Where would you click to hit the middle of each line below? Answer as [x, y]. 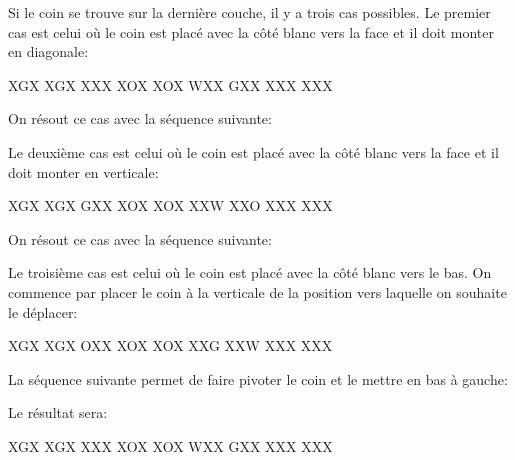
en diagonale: [48, 51]
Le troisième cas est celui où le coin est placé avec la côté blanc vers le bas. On [250, 272]
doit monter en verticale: [83, 171]
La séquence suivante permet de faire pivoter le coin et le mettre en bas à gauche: [258, 378]
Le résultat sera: [58, 412]
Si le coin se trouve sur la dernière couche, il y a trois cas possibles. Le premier [249, 12]
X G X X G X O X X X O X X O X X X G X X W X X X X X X [170, 345]
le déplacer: [43, 311]
